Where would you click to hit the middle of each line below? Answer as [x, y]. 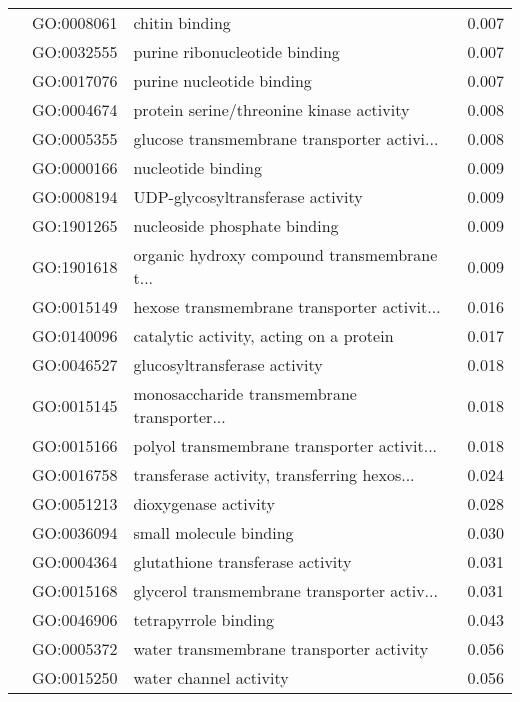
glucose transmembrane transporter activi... [286, 138]
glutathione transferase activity [242, 561]
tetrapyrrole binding [204, 619]
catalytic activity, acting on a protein [263, 335]
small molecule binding [213, 532]
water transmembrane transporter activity [281, 648]
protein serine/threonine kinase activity [271, 109]
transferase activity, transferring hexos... [274, 474]
